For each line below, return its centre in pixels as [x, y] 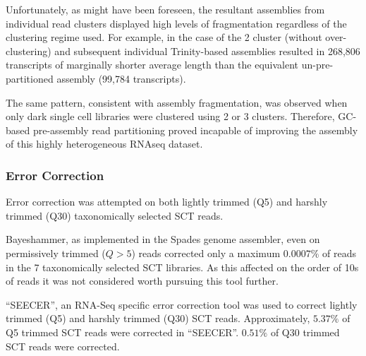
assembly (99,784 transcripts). [121, 78]
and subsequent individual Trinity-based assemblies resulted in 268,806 [207, 51]
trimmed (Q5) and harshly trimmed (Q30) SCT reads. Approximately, [158, 318]
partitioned [30, 78]
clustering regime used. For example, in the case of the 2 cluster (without [164, 37]
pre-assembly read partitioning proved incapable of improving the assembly [195, 130]
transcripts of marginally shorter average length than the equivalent [152, 65]
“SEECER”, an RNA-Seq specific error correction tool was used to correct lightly [182, 304]
